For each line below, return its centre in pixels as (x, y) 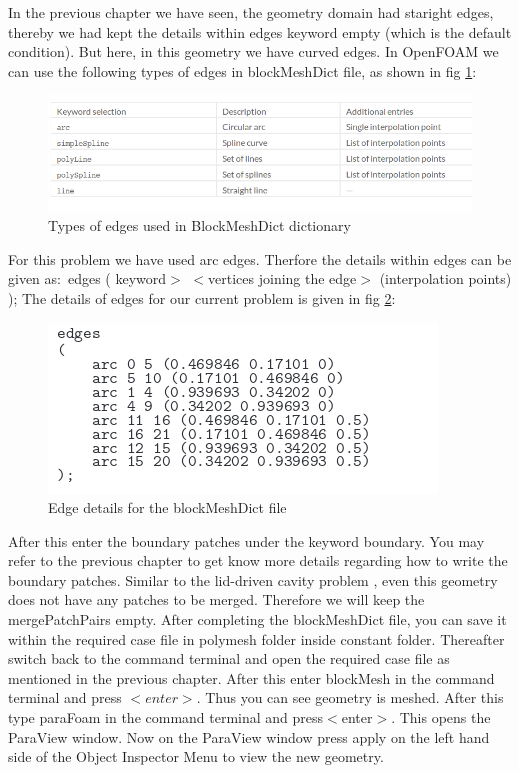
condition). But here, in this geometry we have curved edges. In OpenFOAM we (253, 51)
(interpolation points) (445, 278)
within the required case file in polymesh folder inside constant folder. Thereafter (256, 638)
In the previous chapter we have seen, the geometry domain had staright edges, (251, 12)
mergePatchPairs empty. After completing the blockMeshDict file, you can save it (257, 619)
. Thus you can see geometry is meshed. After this (350, 697)
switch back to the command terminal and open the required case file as (229, 658)
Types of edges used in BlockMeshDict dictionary (199, 225)
